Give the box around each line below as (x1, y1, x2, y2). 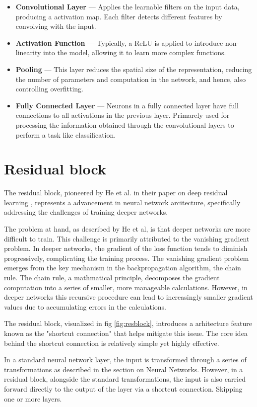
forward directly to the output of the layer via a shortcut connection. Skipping (4, 383, 243, 394)
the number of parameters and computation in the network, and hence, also (15, 74, 246, 84)
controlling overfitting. (15, 83, 84, 94)
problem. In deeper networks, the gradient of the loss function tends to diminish (4, 243, 248, 253)
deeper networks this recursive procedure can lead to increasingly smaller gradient (4, 292, 253, 302)
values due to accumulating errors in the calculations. (4, 301, 167, 312)
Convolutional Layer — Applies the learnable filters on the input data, (15, 1, 240, 11)
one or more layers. (4, 393, 62, 404)
